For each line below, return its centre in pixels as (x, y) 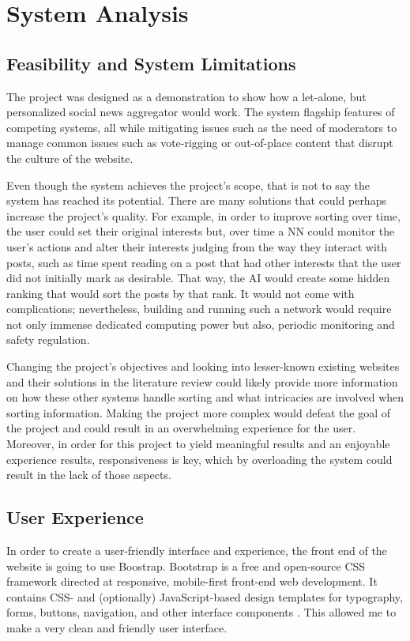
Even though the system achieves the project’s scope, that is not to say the (188, 185)
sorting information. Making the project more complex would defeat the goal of (198, 412)
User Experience (75, 517)
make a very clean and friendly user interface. (117, 628)
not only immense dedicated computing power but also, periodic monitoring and (201, 324)
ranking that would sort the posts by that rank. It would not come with (181, 293)
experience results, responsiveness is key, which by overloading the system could (199, 459)
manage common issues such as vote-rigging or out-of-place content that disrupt (200, 143)
